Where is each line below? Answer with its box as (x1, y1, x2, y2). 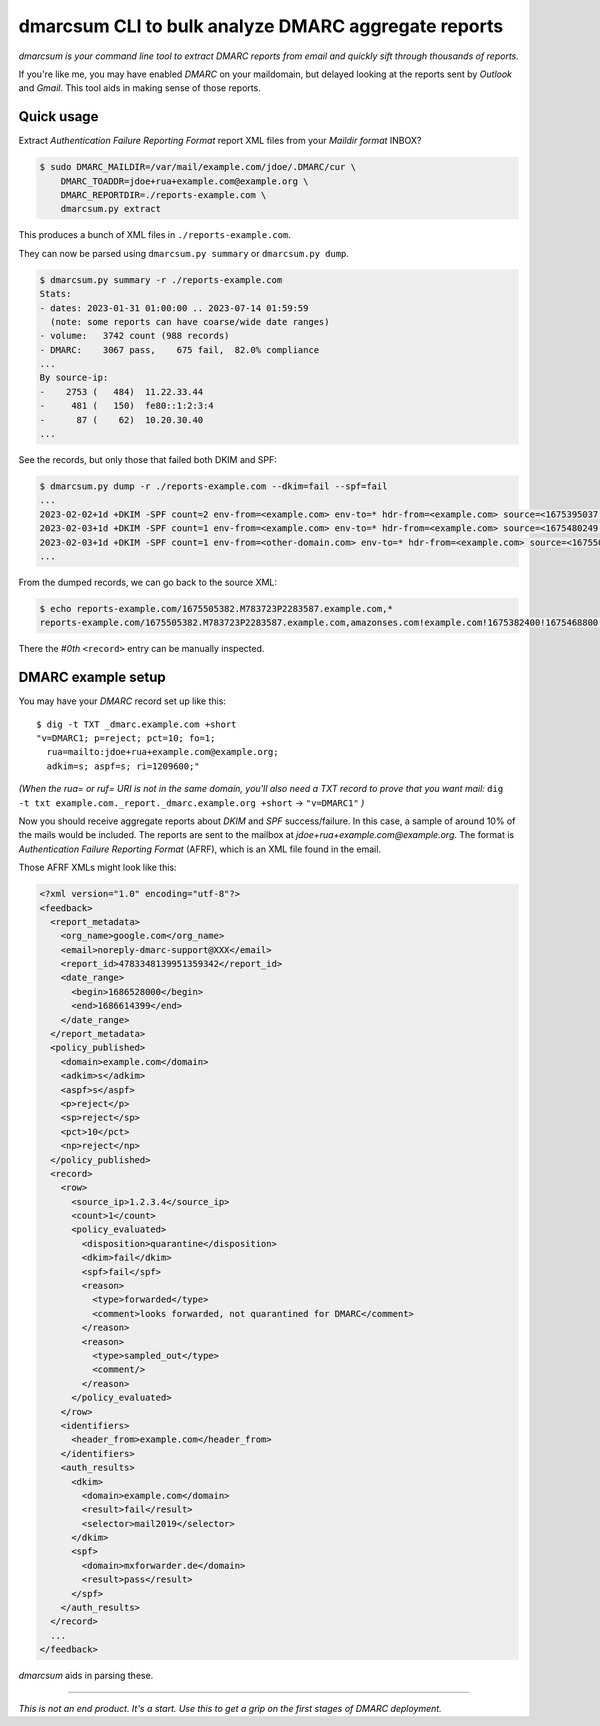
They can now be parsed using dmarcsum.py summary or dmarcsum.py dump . (18, 247, 350, 259)
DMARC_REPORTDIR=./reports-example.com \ (60, 190, 267, 200)
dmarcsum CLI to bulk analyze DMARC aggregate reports (18, 15, 504, 37)
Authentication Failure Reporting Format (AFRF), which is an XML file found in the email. (18, 843, 382, 855)
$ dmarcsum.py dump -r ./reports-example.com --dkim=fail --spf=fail (39, 481, 388, 492)
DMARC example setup (18, 669, 166, 686)
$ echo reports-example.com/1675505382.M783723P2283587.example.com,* (39, 603, 394, 614)
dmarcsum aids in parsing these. (18, 1670, 154, 1682)
